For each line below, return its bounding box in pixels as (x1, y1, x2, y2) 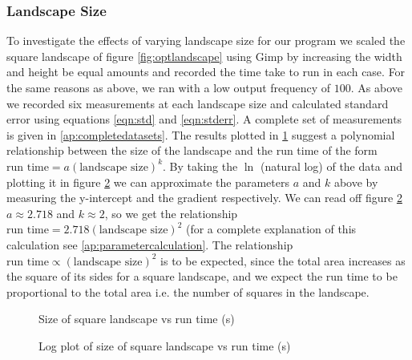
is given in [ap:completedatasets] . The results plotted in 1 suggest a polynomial (6, 126, 395, 143)
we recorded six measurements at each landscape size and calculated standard (6, 95, 389, 111)
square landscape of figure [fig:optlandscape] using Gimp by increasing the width (6, 47, 402, 64)
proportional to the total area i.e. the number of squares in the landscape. (6, 283, 370, 300)
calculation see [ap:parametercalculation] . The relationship (6, 236, 293, 253)
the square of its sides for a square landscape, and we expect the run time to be (6, 268, 398, 285)
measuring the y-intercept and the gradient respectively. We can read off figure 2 (6, 189, 402, 206)
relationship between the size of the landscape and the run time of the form (6, 142, 378, 159)
